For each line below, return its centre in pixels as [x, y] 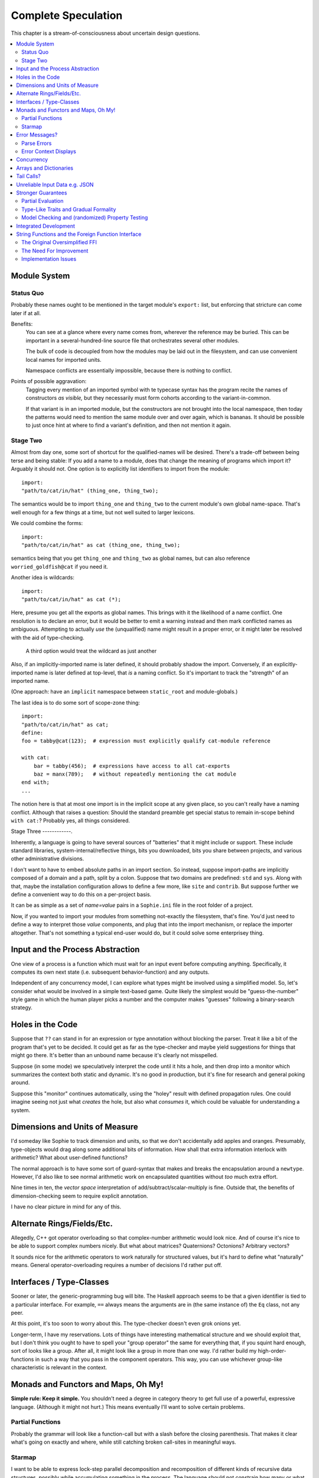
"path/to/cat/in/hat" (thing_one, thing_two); [90, 491]
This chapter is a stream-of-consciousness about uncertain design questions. [105, 33]
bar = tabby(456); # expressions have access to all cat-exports [132, 766]
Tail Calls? [29, 176]
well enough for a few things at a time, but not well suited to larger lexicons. [103, 512]
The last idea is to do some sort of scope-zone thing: [75, 702]
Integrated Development [45, 226]
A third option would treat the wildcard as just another [91, 651]
